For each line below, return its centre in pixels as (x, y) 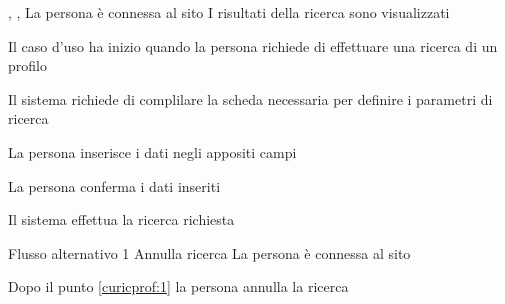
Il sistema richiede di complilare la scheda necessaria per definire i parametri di (250, 98)
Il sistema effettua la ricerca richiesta (121, 219)
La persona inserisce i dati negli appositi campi (152, 151)
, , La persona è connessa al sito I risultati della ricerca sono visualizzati (229, 12)
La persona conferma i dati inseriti (114, 185)
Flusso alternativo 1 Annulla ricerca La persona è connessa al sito (209, 252)
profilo (27, 65)
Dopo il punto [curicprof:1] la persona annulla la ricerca (178, 286)
